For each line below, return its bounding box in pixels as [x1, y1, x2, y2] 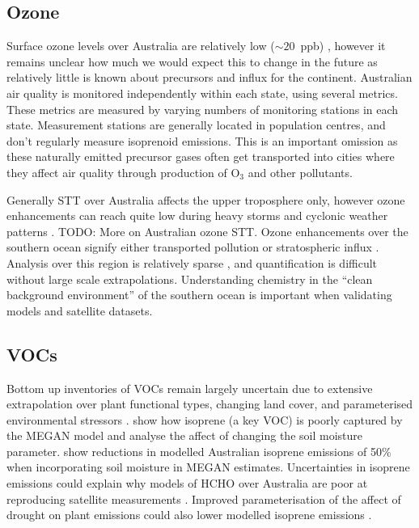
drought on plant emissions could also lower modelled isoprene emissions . [6, 506, 372, 523]
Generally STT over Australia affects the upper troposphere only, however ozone [6, 191, 405, 208]
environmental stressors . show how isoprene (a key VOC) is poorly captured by [6, 411, 403, 428]
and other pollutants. [248, 163, 353, 180]
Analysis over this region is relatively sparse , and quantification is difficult [6, 254, 378, 271]
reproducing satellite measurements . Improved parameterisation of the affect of [6, 490, 401, 507]
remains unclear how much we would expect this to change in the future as [6, 53, 378, 70]
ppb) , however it [300, 37, 386, 54]
